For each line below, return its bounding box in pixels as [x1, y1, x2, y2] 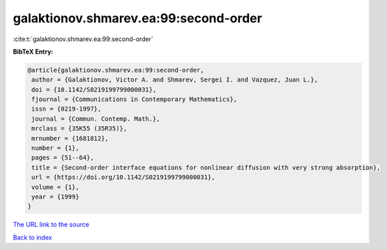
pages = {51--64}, [31, 154, 94, 162]
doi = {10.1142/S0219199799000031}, [31, 86, 157, 93]
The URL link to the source [13, 220, 90, 229]
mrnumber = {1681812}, [31, 134, 109, 142]
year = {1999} [31, 193, 79, 201]
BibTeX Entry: [13, 47, 54, 56]
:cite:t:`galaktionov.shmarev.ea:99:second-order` [13, 35, 153, 43]
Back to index [13, 233, 52, 242]
